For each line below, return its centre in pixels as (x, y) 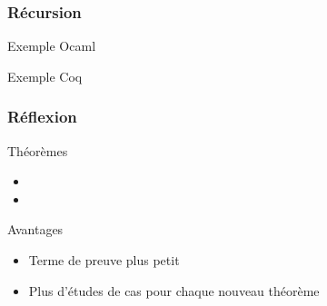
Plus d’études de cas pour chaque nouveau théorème (174, 290)
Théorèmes (38, 150)
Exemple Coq (45, 76)
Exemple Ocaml (52, 46)
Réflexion (42, 117)
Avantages (35, 229)
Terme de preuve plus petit (104, 260)
